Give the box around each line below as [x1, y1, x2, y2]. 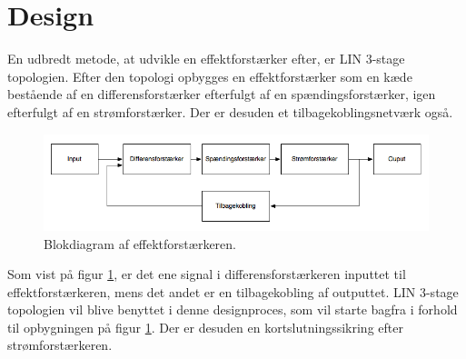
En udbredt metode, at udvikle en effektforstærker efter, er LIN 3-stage [7, 49, 405, 68]
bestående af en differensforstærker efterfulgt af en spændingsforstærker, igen [7, 85, 436, 104]
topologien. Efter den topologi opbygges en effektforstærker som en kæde [7, 66, 412, 85]
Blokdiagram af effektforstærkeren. [44, 234, 236, 253]
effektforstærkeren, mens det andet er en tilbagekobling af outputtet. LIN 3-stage [7, 282, 459, 301]
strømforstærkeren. [7, 335, 113, 354]
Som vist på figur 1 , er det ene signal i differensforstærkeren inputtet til [7, 264, 406, 284]
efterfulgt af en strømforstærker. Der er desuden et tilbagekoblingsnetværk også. [7, 102, 453, 121]
